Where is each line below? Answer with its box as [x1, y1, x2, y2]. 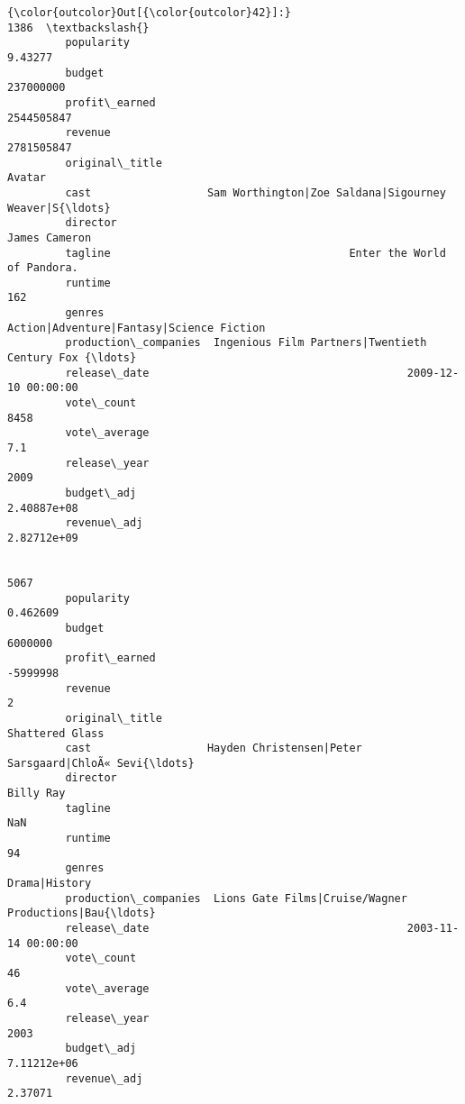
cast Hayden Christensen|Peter [65, 742, 362, 755]
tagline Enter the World [65, 246, 446, 260]
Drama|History [7, 877, 92, 890]
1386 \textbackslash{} [7, 21, 150, 34]
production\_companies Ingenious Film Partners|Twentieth [65, 336, 427, 350]
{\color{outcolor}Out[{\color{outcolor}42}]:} [7, 6, 291, 19]
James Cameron [7, 231, 92, 244]
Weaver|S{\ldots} [7, 201, 111, 214]
